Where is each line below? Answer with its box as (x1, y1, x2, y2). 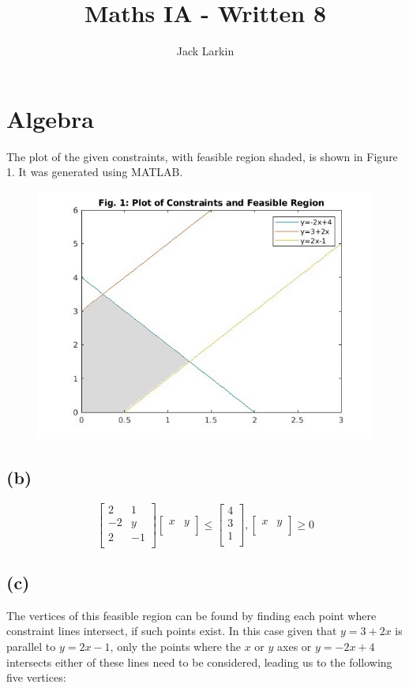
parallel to (6, 638, 56, 655)
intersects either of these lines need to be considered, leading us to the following (6, 653, 392, 670)
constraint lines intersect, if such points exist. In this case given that (6, 622, 337, 639)
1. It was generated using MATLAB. (6, 164, 183, 180)
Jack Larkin (176, 43, 235, 59)
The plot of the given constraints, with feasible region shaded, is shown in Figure (6, 148, 398, 164)
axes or (277, 638, 312, 655)
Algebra (6, 102, 94, 134)
